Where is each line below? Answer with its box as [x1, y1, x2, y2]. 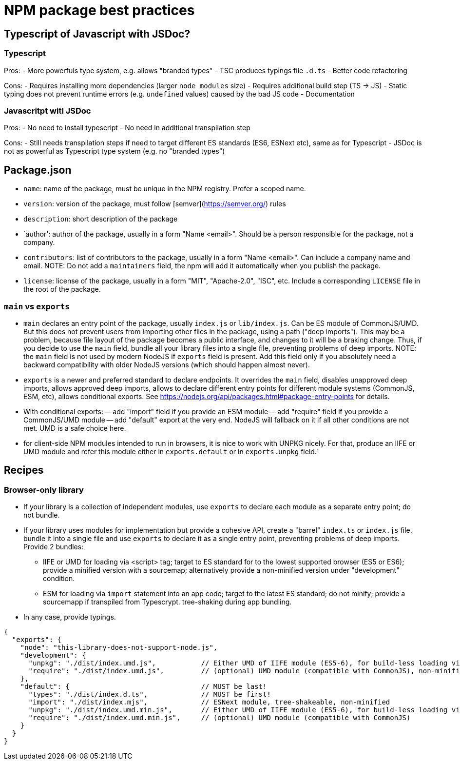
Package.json [4, 163, 72, 176]
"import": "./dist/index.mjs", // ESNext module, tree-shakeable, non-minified [28, 698, 390, 706]
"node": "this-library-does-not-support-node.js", [20, 643, 218, 652]
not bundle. [23, 511, 60, 520]
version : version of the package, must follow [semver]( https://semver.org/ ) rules [23, 200, 286, 208]
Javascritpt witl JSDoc [4, 105, 91, 116]
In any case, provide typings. [23, 613, 116, 622]
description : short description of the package [23, 215, 178, 223]
